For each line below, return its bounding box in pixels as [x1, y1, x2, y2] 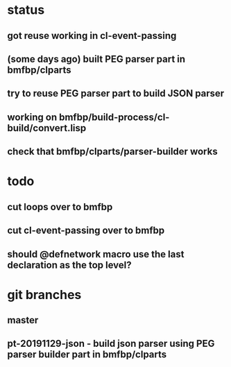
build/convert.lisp [7, 122, 87, 134]
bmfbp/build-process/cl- [58, 111, 170, 123]
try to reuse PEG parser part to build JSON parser [7, 87, 225, 99]
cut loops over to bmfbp [7, 200, 113, 213]
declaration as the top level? [7, 259, 132, 271]
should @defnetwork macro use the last [7, 248, 185, 260]
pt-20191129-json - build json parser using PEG [7, 338, 215, 350]
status [7, 2, 45, 18]
